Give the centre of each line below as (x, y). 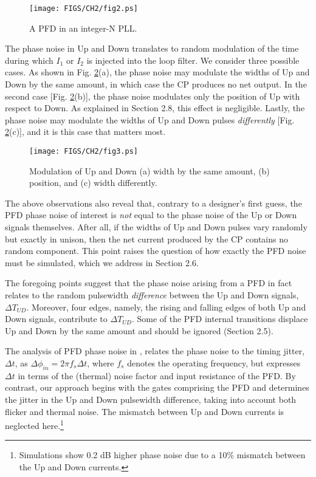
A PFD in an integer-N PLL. (83, 28)
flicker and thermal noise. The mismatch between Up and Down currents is (145, 411)
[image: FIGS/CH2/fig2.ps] (84, 9)
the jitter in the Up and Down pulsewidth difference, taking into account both (151, 399)
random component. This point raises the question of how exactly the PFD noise (156, 251)
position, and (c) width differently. (93, 183)
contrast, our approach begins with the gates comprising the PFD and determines (157, 387)
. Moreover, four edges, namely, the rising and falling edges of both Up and (166, 307)
